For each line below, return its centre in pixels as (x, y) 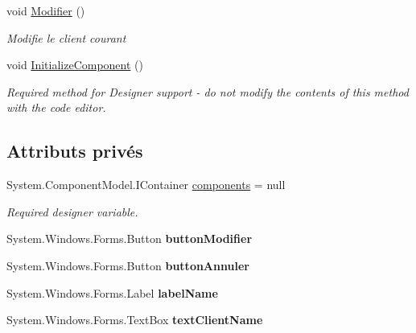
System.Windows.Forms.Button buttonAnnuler (128, 265)
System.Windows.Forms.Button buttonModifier (130, 238)
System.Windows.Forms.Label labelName (112, 292)
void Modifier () (46, 10)
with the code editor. (56, 107)
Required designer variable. (72, 211)
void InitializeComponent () (75, 65)
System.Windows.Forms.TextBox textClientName (135, 320)
